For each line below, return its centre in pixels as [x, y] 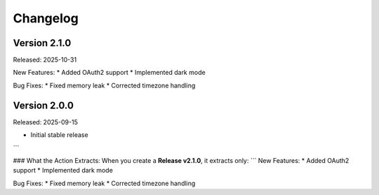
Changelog [46, 18]
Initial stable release [59, 135]
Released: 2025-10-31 [45, 60]
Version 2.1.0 [42, 43]
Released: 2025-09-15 [46, 122]
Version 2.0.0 [43, 105]
